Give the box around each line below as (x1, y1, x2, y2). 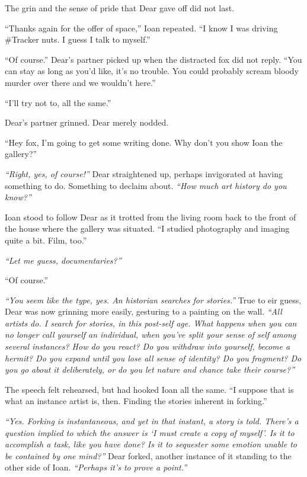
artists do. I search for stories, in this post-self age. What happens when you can (5, 316, 297, 329)
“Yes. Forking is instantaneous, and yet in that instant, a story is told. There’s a (5, 415, 299, 427)
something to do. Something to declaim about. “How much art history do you (5, 179, 287, 191)
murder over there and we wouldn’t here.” (5, 76, 156, 88)
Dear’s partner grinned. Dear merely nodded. (5, 116, 169, 129)
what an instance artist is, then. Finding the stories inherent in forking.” (5, 395, 267, 407)
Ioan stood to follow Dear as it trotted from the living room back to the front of (5, 210, 296, 223)
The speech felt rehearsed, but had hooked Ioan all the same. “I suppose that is (5, 383, 294, 395)
